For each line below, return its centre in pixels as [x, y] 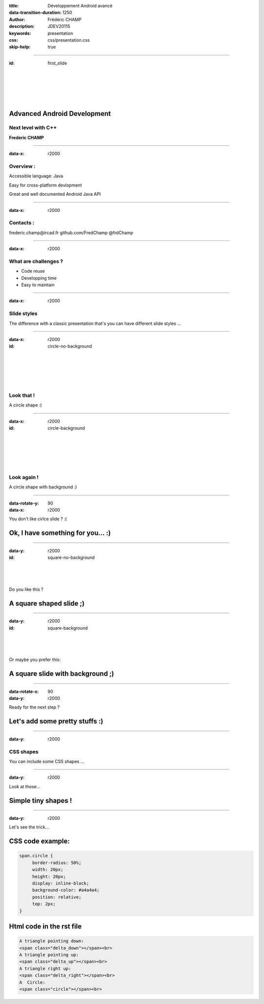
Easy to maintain [38, 285]
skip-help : [20, 47]
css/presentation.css [69, 40]
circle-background [66, 428]
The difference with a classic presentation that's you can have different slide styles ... [95, 323]
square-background [68, 628]
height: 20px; [49, 876]
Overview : [22, 166]
